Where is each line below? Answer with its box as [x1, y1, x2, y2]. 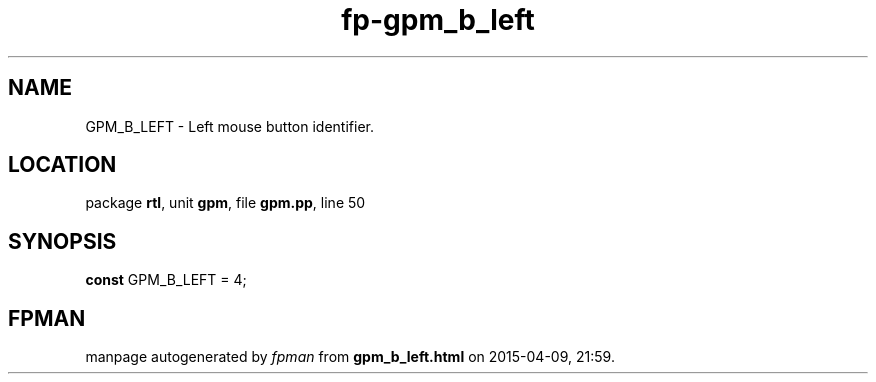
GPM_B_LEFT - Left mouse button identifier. [85, 117, 374, 135]
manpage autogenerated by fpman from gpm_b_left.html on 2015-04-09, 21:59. [85, 348, 615, 366]
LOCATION [8, 152, 117, 178]
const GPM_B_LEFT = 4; [85, 271, 247, 289]
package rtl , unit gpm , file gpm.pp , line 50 [85, 194, 366, 212]
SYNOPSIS [8, 228, 117, 254]
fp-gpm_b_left [341, 3, 535, 37]
